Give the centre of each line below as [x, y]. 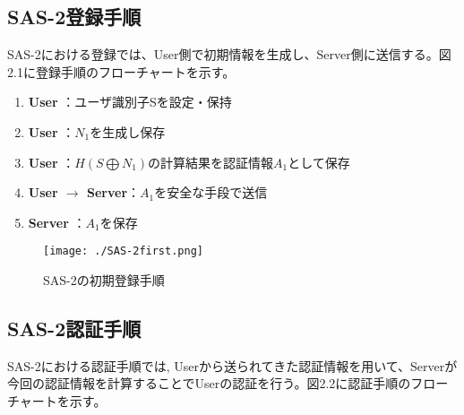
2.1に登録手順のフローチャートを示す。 [121, 71]
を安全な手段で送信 [211, 192]
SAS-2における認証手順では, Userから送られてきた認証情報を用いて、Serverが [232, 365]
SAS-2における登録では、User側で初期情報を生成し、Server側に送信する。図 [229, 54]
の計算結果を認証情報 [211, 162]
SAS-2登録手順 [74, 17]
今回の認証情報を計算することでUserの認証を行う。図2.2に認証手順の [209, 383]
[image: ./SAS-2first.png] [123, 251]
